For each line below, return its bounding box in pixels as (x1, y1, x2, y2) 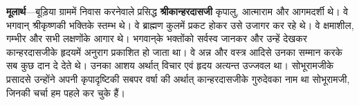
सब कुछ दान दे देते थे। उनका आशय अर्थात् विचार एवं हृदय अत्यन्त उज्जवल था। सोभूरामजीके (6, 58, 334, 73)
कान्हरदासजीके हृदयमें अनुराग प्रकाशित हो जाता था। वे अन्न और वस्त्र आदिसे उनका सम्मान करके (6, 44, 343, 59)
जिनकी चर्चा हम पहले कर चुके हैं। (6, 85, 125, 99)
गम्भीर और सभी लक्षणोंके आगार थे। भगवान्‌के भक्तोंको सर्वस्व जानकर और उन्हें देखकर (6, 31, 307, 46)
